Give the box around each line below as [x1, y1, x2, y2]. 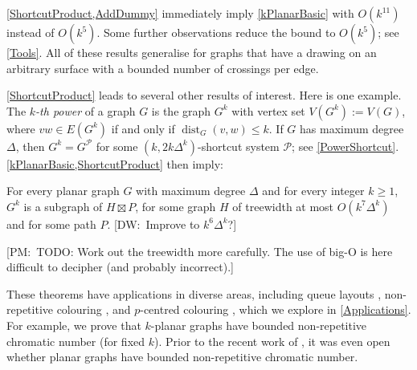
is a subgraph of [23, 197, 103, 214]
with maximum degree [136, 182, 246, 199]
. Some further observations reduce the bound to [96, 24, 336, 40]
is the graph [151, 102, 211, 119]
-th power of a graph [35, 102, 136, 119]
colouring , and [56, 301, 131, 318]
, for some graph [135, 197, 216, 214]
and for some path [6, 215, 96, 232]
